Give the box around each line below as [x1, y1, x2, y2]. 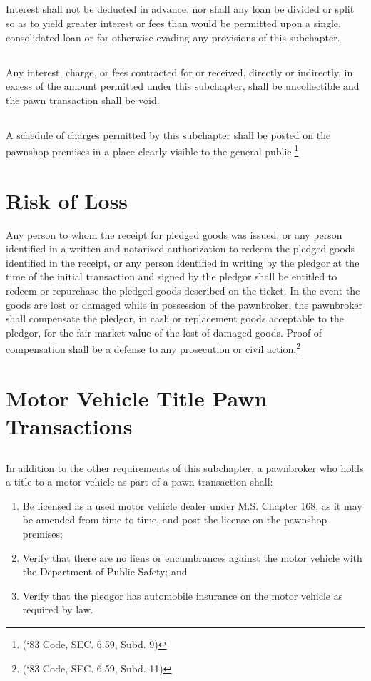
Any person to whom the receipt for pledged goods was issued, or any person [6, 227, 342, 242]
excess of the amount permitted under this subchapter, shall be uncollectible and [6, 78, 360, 93]
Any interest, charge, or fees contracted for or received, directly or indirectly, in [6, 64, 353, 79]
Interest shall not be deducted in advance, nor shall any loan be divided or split [6, 1, 355, 16]
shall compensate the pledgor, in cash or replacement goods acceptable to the [6, 311, 345, 326]
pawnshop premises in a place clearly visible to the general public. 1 [6, 142, 299, 158]
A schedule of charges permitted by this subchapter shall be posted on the [6, 127, 331, 142]
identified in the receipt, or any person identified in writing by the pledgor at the [6, 255, 360, 270]
